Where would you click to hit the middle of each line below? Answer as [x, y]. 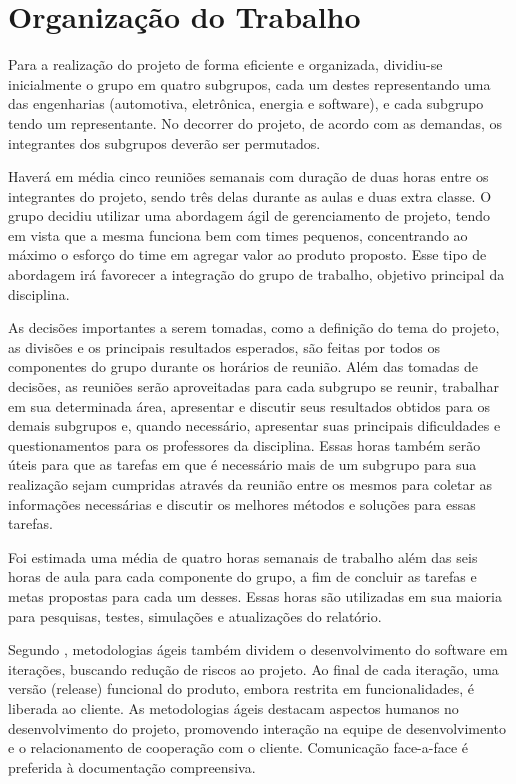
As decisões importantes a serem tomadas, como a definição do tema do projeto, [254, 327]
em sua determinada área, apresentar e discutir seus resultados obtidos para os [249, 405]
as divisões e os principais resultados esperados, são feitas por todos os [224, 346]
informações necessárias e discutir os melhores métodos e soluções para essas [242, 503]
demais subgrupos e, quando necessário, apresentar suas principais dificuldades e [254, 425]
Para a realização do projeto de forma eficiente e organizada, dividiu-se [225, 64]
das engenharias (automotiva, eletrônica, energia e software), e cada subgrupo [246, 103]
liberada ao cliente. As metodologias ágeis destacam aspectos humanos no [233, 707]
